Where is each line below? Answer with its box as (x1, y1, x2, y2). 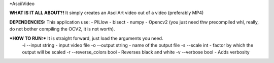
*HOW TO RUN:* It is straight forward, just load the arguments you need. (9, 35, 163, 41)
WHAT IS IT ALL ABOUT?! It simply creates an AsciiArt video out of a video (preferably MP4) (9, 10, 204, 16)
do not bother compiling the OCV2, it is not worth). (9, 26, 115, 32)
